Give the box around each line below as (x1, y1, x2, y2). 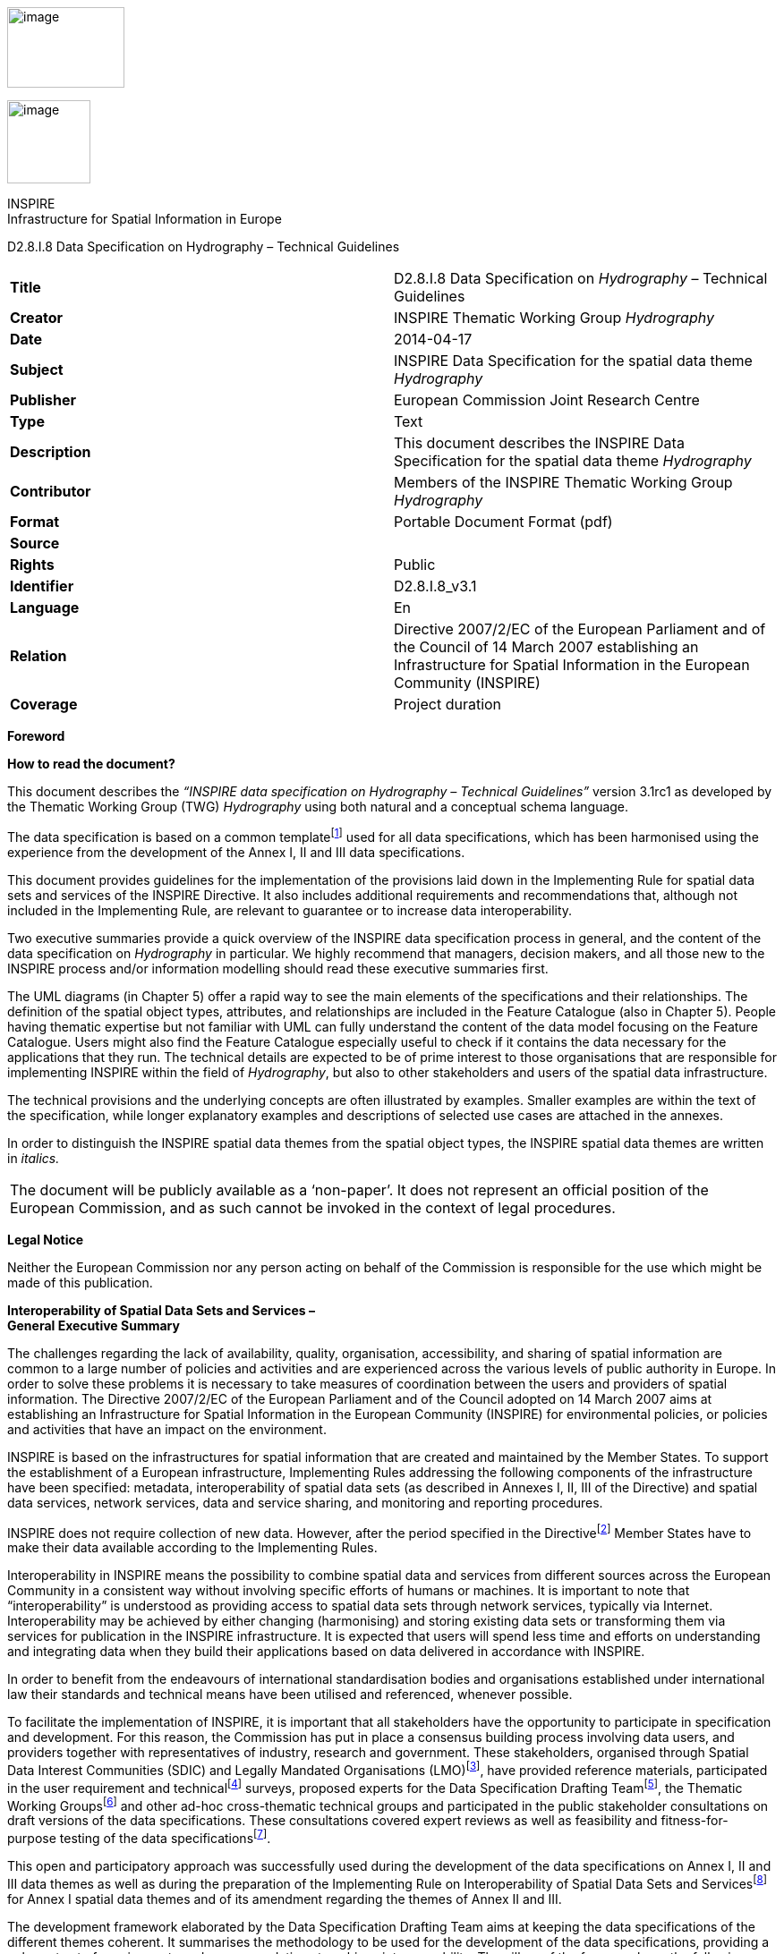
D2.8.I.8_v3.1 (394, 577, 477, 595)
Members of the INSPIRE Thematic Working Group (394, 473, 733, 491)
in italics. (7, 1150, 60, 1166)
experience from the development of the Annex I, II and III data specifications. (7, 844, 465, 860)
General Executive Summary (7, 1317, 180, 1333)
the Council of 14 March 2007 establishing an (394, 638, 699, 656)
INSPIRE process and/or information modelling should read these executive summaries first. (7, 960, 549, 976)
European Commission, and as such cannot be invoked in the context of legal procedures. (10, 1198, 616, 1217)
